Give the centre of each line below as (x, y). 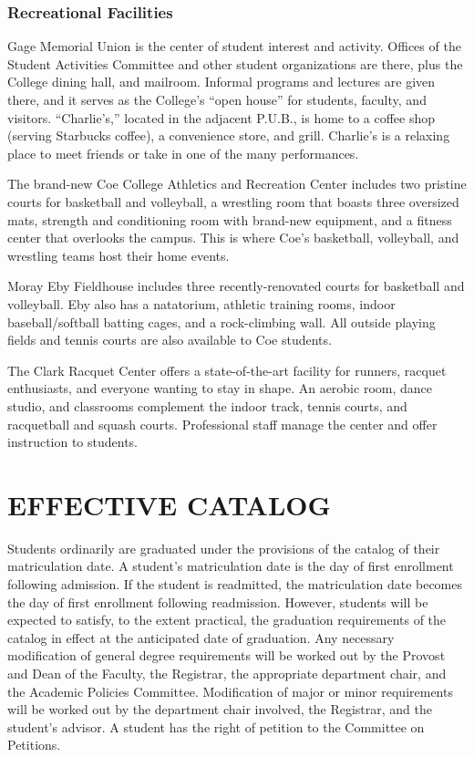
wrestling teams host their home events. (118, 255)
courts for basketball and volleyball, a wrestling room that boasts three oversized (233, 201)
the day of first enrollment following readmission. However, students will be (218, 601)
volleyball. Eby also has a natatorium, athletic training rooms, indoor (201, 303)
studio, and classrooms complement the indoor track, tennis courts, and (207, 405)
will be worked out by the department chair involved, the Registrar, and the (220, 709)
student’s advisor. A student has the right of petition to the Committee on (216, 726)
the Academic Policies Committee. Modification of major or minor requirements (230, 691)
